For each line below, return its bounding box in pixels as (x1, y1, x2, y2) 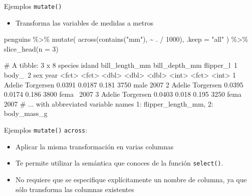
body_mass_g (4, 108, 48, 118)
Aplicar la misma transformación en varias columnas (15, 141, 174, 151)
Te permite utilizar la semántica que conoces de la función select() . (15, 158, 224, 168)
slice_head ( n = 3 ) (4, 43, 58, 54)
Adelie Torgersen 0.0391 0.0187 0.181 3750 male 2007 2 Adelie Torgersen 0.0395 (4, 79, 244, 89)
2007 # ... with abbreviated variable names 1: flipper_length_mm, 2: (4, 98, 214, 109)
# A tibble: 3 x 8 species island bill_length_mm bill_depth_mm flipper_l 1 (4, 60, 238, 70)
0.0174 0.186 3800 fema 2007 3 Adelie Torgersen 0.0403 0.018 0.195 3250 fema (4, 89, 242, 99)
